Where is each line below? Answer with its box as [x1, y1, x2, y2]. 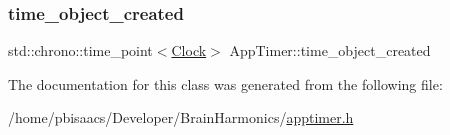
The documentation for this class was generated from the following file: [8, 73, 443, 94]
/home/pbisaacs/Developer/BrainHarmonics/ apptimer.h [8, 107, 354, 128]
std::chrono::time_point [8, 40, 153, 61]
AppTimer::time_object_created [229, 40, 431, 61]
